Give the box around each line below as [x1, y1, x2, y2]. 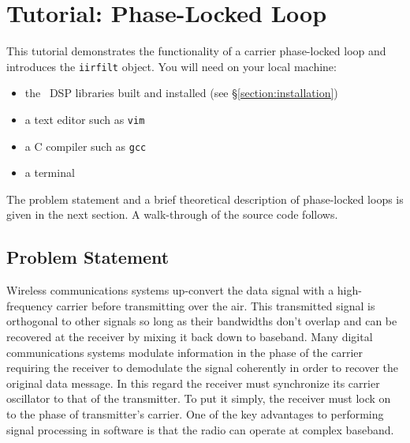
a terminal [24, 164, 75, 181]
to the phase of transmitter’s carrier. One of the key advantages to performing [6, 406, 384, 422]
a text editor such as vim [24, 111, 145, 127]
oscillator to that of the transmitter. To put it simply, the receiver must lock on [6, 390, 391, 407]
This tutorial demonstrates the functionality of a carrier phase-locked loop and [6, 43, 386, 59]
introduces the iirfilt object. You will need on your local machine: [6, 58, 337, 74]
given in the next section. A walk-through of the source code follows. [6, 206, 338, 223]
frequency [6, 297, 53, 313]
